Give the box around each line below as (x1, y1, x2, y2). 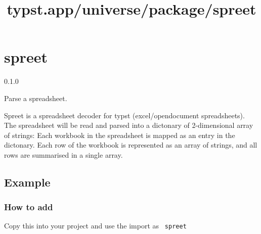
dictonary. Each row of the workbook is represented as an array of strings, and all (4, 139, 257, 150)
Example (4, 174, 51, 190)
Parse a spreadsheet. (4, 92, 67, 103)
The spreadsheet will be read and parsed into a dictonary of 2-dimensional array (4, 120, 253, 130)
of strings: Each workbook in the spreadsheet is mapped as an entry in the (4, 129, 235, 140)
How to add (4, 201, 53, 213)
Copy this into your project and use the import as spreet (4, 220, 187, 231)
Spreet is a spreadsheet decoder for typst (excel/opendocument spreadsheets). (4, 110, 245, 120)
